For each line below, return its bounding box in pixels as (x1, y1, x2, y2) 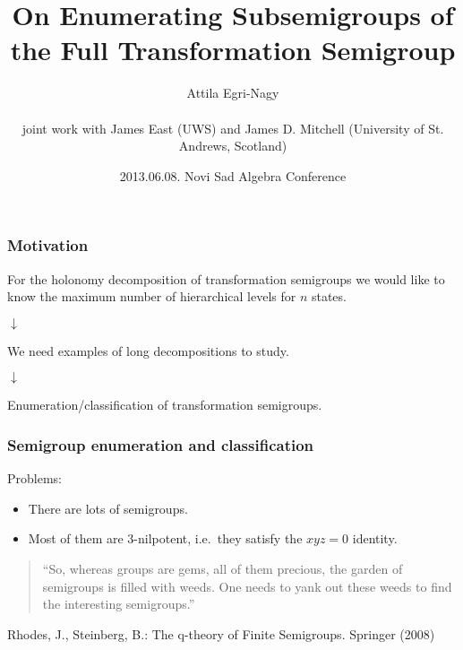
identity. (352, 529, 398, 548)
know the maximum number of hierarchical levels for (7, 287, 296, 306)
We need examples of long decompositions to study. (7, 341, 289, 360)
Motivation (7, 234, 89, 256)
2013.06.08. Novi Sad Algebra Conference (119, 166, 347, 185)
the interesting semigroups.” (42, 594, 195, 613)
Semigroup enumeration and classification (7, 433, 314, 455)
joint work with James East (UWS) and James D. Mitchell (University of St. (21, 118, 444, 137)
